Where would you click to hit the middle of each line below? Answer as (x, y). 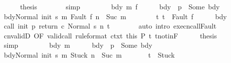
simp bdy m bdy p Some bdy (78, 45)
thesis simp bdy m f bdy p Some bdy (120, 6)
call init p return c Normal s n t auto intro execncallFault (110, 26)
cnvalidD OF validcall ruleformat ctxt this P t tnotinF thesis (110, 35)
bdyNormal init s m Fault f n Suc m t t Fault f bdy (115, 16)
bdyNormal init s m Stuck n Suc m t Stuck (89, 54)
